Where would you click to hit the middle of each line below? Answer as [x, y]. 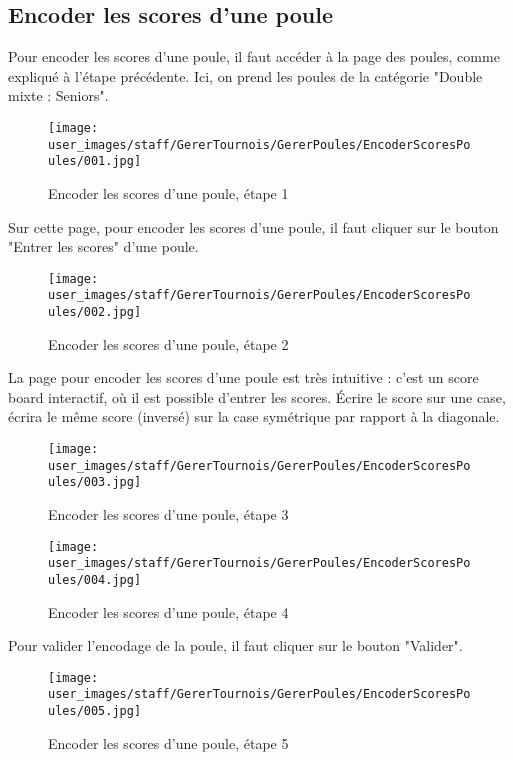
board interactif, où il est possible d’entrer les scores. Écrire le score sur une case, [257, 396]
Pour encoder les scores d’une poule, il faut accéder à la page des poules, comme [254, 56]
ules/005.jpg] [95, 711]
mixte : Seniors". [58, 95]
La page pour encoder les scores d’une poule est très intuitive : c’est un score [243, 377]
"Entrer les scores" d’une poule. [103, 246]
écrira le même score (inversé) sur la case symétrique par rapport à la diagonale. [254, 416]
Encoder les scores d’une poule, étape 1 [168, 192]
